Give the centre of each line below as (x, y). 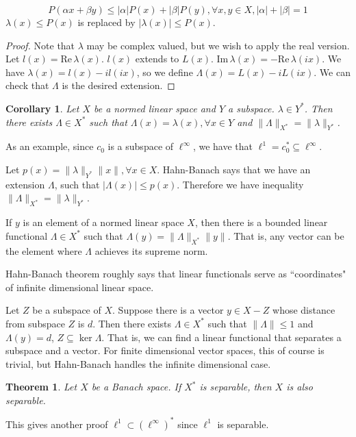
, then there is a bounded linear (261, 222)
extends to (157, 59)
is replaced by (106, 22)
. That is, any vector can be (286, 235)
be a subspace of (67, 310)
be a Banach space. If (136, 387)
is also (300, 387)
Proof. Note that (40, 45)
